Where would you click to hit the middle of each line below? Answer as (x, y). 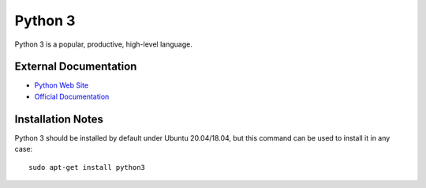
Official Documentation (72, 96)
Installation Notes (59, 119)
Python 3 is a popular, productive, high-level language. (103, 44)
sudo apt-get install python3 (87, 167)
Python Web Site (62, 85)
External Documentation (76, 67)
